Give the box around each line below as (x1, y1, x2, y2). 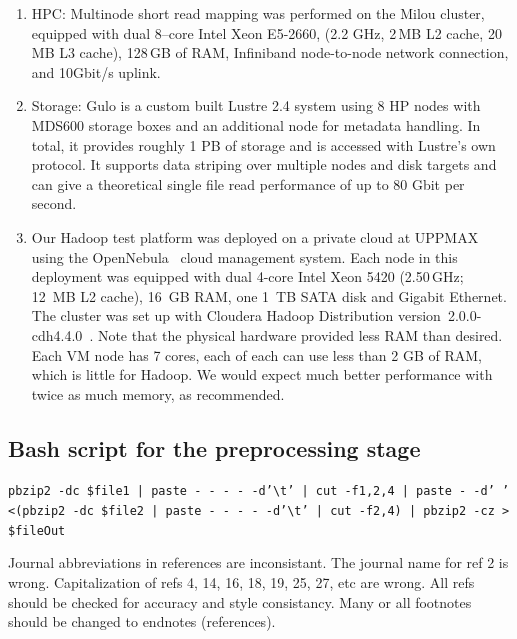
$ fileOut (8, 523, 66, 538)
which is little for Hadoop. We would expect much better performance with (31, 364, 493, 385)
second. (31, 193, 77, 214)
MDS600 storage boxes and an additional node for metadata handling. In (31, 114, 481, 135)
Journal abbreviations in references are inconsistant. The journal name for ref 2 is (8, 552, 509, 573)
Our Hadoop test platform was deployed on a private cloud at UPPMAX (31, 226, 479, 247)
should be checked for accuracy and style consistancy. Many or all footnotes (8, 591, 472, 612)
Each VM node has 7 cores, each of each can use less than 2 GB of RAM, (31, 344, 482, 365)
